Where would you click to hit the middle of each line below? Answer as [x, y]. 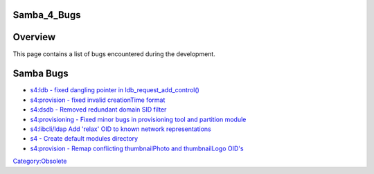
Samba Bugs [41, 74]
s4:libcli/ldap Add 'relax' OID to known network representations [121, 129]
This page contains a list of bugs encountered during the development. [114, 54]
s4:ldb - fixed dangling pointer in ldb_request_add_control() [115, 90]
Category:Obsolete [40, 161]
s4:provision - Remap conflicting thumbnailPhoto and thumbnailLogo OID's [137, 148]
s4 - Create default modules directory [84, 139]
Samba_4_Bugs [47, 15]
